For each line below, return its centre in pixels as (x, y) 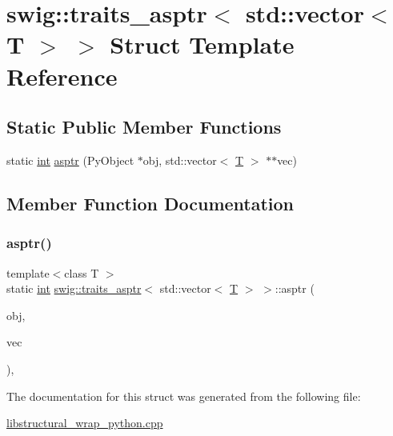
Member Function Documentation (150, 203)
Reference (62, 76)
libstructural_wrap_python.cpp (85, 423)
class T (82, 272)
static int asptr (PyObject (70, 160)
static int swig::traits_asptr (74, 288)
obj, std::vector (180, 160)
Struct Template (202, 44)
